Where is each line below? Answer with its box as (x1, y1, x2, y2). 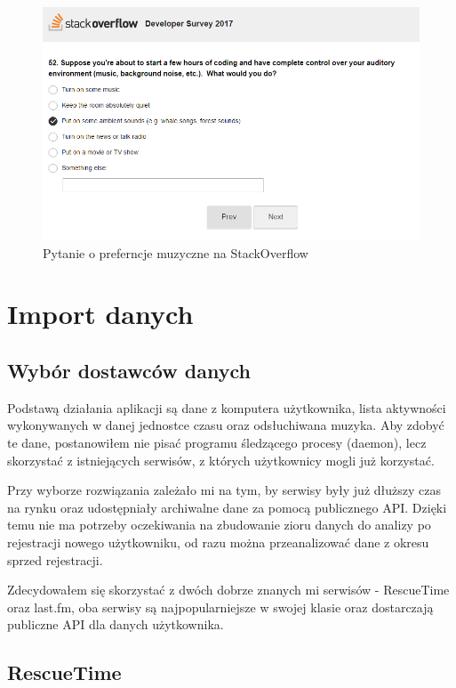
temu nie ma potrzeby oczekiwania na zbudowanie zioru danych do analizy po (7, 515, 431, 534)
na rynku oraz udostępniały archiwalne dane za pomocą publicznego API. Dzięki (7, 498, 447, 516)
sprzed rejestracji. (7, 550, 103, 569)
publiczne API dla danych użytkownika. (7, 615, 224, 634)
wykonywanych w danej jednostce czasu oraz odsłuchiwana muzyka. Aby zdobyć (7, 416, 444, 434)
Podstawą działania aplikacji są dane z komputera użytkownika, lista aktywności (7, 398, 446, 417)
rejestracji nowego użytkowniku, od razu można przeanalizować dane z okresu (7, 532, 429, 551)
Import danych (7, 295, 194, 332)
